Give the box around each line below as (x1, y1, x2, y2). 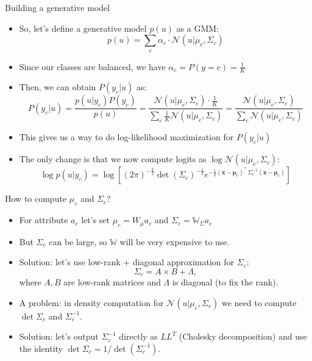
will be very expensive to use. (119, 235, 230, 248)
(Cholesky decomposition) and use (179, 330, 307, 343)
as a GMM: (176, 21, 219, 34)
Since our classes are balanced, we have (19, 60, 166, 73)
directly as (119, 330, 158, 343)
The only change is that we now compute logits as (19, 152, 207, 165)
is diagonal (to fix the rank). (172, 276, 278, 288)
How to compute (5, 192, 67, 205)
